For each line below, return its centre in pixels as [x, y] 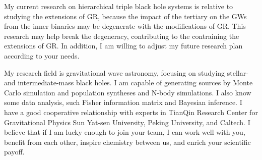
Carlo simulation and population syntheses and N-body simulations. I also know [128, 92]
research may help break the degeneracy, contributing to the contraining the [122, 36]
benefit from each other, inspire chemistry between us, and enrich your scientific [127, 142]
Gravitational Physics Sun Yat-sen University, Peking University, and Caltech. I [127, 122]
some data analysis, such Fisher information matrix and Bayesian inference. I [123, 102]
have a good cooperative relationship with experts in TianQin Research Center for [131, 112]
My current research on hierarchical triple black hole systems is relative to [119, 6]
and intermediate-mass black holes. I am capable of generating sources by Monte [128, 83]
